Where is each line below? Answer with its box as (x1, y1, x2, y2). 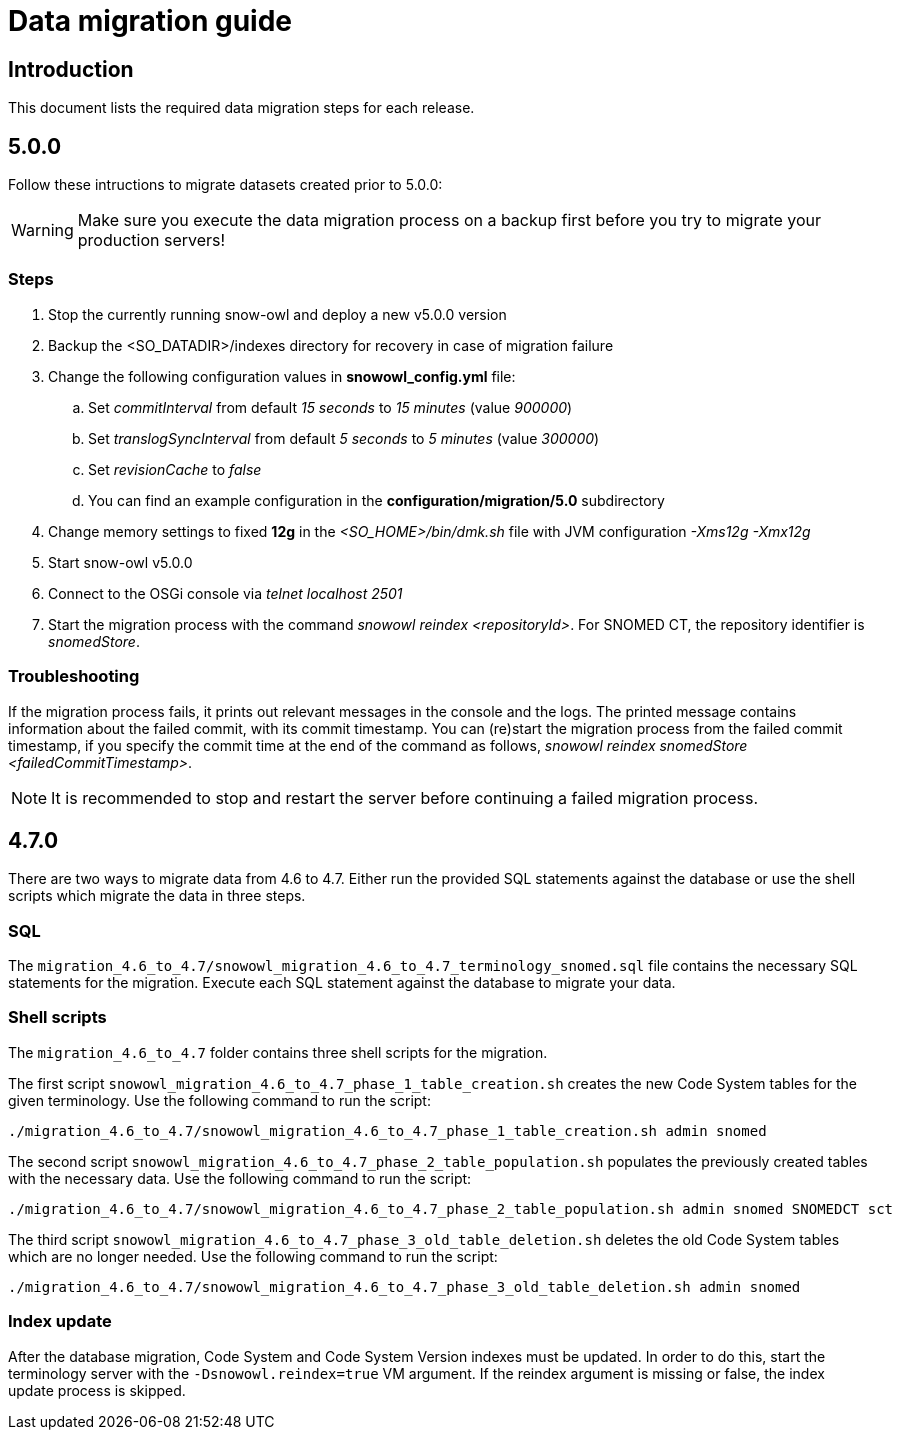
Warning (11, 220, 74, 241)
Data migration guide (8, 4, 292, 38)
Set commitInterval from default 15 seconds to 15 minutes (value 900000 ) (88, 398, 573, 416)
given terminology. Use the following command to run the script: (8, 1091, 431, 1109)
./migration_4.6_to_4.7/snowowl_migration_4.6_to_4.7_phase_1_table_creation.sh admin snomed (8, 1122, 767, 1139)
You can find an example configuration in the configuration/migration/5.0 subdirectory (88, 491, 665, 509)
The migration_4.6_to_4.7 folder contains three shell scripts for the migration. (8, 1043, 548, 1061)
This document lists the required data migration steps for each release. (8, 99, 475, 117)
